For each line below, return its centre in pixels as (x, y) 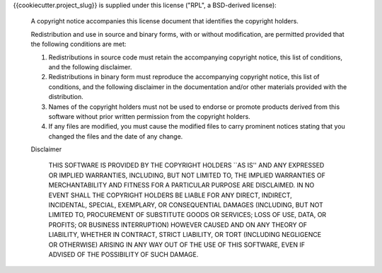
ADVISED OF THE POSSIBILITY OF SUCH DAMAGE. (123, 254)
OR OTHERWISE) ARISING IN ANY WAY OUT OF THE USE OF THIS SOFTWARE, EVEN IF (177, 245)
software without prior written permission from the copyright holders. (149, 116)
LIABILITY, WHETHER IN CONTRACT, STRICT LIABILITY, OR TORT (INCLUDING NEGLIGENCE (185, 235)
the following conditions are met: (79, 44)
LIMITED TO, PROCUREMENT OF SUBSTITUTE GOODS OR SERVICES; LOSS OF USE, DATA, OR (187, 215)
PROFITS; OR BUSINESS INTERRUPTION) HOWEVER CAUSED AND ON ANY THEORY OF (178, 225)
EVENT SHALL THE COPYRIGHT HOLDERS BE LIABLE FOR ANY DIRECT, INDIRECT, (170, 195)
